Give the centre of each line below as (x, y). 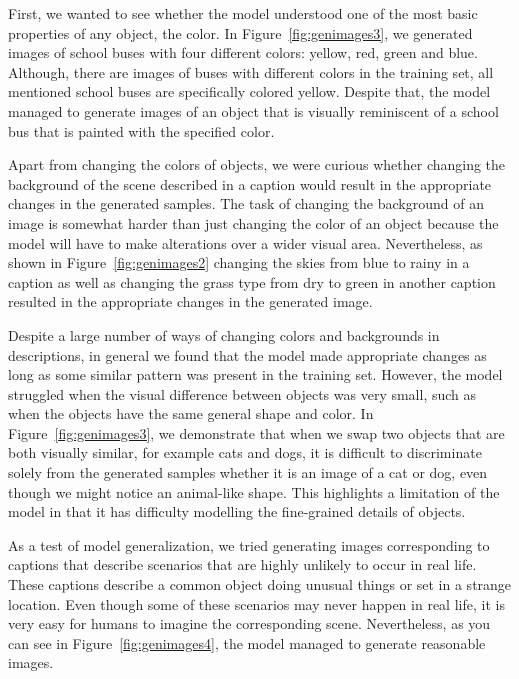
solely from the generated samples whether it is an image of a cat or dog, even (248, 472)
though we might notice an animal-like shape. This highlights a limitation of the (254, 491)
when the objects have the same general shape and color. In (191, 413)
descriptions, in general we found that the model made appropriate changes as (247, 354)
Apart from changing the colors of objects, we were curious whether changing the (257, 164)
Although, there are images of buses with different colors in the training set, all (251, 71)
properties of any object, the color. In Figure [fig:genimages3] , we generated (240, 32)
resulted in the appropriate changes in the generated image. (190, 301)
